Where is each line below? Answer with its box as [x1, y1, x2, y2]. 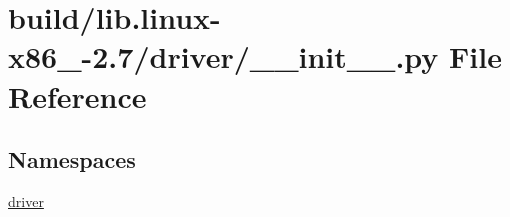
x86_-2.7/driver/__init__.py [8, 36, 439, 77]
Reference [8, 75, 147, 116]
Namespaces [8, 144, 136, 175]
